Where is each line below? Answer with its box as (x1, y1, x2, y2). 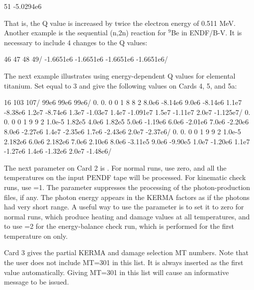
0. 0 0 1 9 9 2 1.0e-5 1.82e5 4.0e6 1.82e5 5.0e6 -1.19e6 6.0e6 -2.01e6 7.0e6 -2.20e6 (4, 116, 249, 127)
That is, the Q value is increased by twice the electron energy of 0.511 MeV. (4, 17, 236, 28)
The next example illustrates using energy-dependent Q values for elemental (4, 70, 236, 81)
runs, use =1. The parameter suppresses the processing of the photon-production (4, 182, 251, 192)
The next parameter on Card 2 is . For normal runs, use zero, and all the (4, 162, 227, 173)
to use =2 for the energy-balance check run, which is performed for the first (4, 221, 234, 231)
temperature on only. (4, 230, 68, 241)
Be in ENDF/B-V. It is (171, 27, 242, 38)
